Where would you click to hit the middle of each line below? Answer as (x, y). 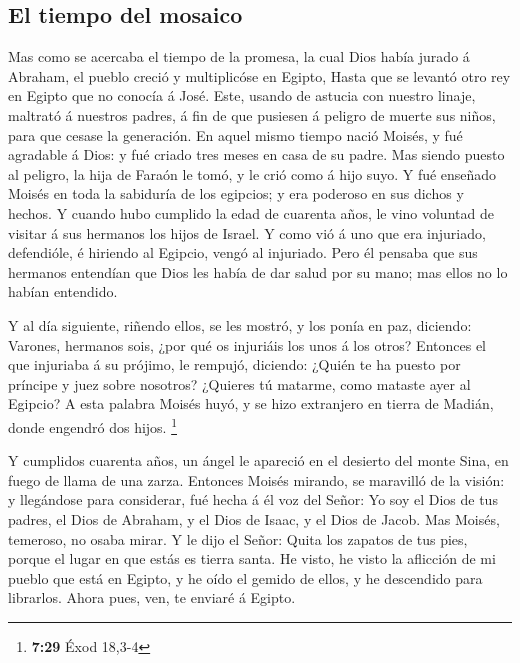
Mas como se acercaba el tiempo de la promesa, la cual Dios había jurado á (239, 56)
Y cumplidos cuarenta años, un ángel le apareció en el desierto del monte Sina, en (258, 460)
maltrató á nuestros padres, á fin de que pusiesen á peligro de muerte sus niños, (252, 114)
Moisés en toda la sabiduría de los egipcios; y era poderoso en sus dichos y (236, 193)
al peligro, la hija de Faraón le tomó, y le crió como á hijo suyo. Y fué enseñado (252, 173)
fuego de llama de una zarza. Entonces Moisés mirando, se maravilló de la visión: (256, 479)
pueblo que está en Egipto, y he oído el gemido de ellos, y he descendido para (245, 577)
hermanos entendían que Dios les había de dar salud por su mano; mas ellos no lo (258, 271)
